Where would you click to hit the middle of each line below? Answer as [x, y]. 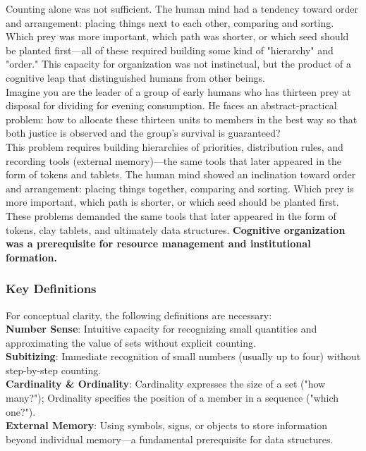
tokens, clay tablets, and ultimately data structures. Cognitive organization [176, 229]
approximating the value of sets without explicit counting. [131, 342]
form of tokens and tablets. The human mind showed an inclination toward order [181, 174]
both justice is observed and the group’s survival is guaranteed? [143, 133]
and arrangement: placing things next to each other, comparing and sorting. [170, 22]
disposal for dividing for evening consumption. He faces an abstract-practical [171, 105]
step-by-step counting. [54, 370]
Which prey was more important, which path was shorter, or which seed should [177, 36]
